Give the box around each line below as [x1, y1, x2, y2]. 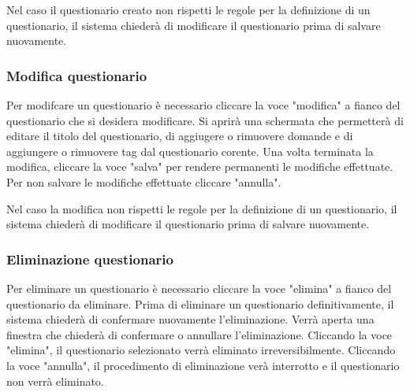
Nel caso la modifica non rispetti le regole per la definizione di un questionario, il [6, 200, 397, 216]
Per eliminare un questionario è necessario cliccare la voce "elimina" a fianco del [6, 279, 392, 296]
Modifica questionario [6, 65, 147, 85]
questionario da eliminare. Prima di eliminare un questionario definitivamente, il [6, 295, 394, 312]
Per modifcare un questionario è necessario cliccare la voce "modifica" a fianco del [6, 97, 401, 113]
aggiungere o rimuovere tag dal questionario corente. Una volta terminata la [6, 142, 374, 159]
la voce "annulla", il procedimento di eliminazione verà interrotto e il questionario [6, 357, 400, 373]
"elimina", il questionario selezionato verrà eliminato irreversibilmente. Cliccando [6, 342, 396, 358]
